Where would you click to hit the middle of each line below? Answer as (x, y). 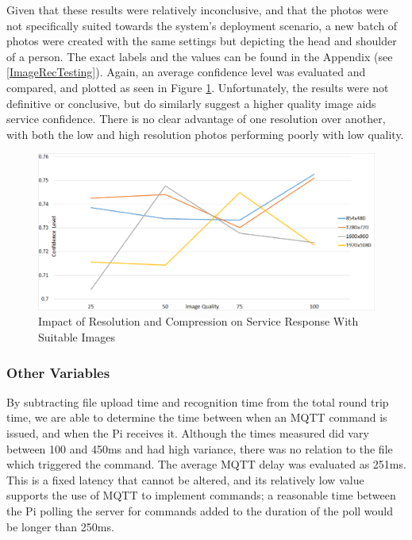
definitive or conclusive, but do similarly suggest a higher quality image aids (191, 103)
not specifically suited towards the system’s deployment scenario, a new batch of (202, 25)
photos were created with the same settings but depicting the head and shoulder (202, 41)
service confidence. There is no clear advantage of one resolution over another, (196, 119)
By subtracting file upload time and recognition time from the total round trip (198, 401)
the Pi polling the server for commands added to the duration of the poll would (200, 511)
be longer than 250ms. (60, 526)
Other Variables (58, 372)
